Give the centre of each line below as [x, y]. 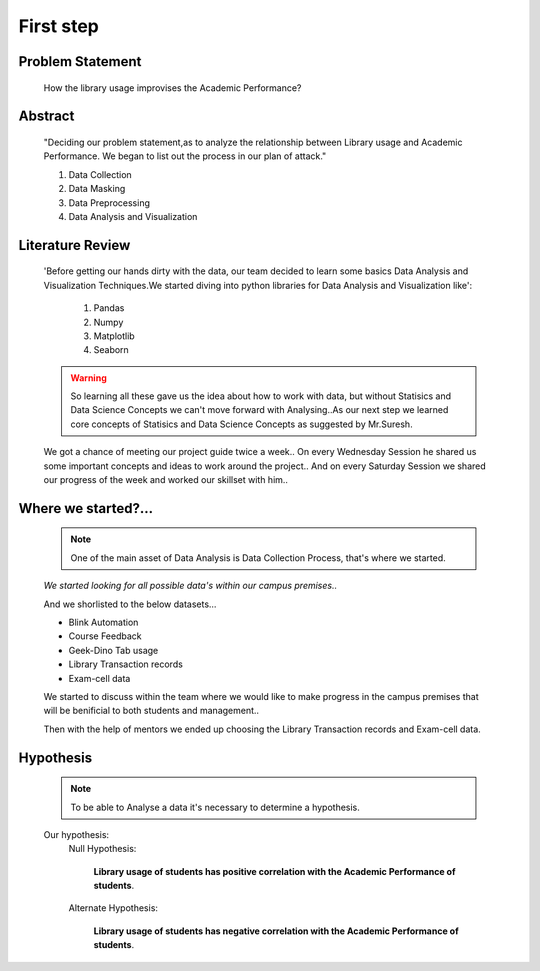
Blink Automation [103, 622]
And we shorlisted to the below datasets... [130, 604]
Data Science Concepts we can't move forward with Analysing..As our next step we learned [259, 410]
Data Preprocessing [109, 202]
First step [58, 26]
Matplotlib [114, 336]
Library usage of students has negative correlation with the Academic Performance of [276, 931]
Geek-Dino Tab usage [113, 650]
